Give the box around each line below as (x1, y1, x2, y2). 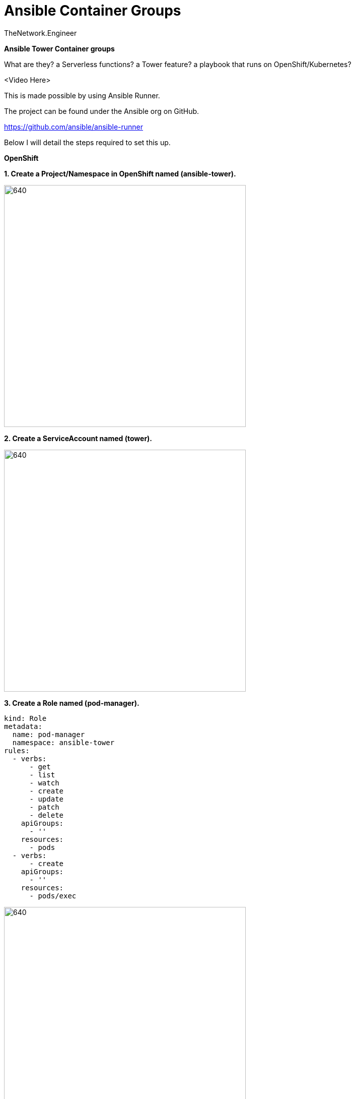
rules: (4, 746, 30, 755)
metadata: (4, 722, 42, 730)
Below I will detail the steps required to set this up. (4, 138, 171, 147)
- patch (29, 803, 59, 811)
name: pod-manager (12, 730, 85, 739)
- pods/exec (29, 891, 77, 900)
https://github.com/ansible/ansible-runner (4, 122, 144, 131)
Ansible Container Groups (4, 2, 181, 19)
